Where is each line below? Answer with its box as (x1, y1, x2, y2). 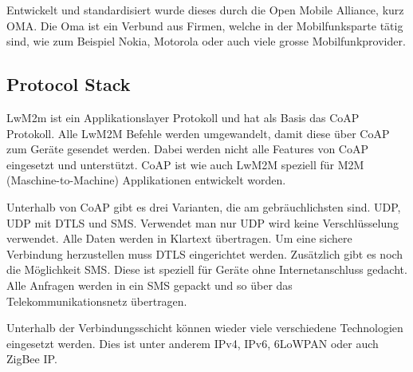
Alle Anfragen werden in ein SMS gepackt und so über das (6, 276, 293, 293)
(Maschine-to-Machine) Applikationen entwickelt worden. (6, 172, 286, 188)
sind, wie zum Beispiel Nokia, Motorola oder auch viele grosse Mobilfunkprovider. (6, 33, 406, 49)
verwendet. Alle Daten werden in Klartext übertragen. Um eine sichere (6, 230, 352, 247)
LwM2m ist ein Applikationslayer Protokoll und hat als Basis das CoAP (6, 109, 360, 125)
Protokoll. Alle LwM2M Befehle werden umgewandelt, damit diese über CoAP (6, 125, 390, 141)
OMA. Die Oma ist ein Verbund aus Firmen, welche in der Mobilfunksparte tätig (6, 17, 403, 34)
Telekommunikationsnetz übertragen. (6, 292, 187, 309)
